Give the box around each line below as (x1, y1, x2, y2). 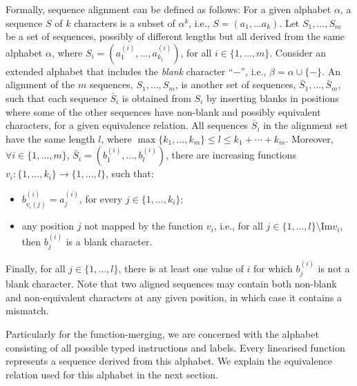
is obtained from (122, 90, 191, 105)
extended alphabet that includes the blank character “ (6, 63, 233, 78)
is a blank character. (66, 234, 153, 248)
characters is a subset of (74, 15, 175, 30)
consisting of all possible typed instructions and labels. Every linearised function (6, 340, 345, 354)
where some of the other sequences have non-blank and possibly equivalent (6, 104, 321, 119)
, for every (79, 191, 123, 205)
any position (21, 219, 74, 233)
